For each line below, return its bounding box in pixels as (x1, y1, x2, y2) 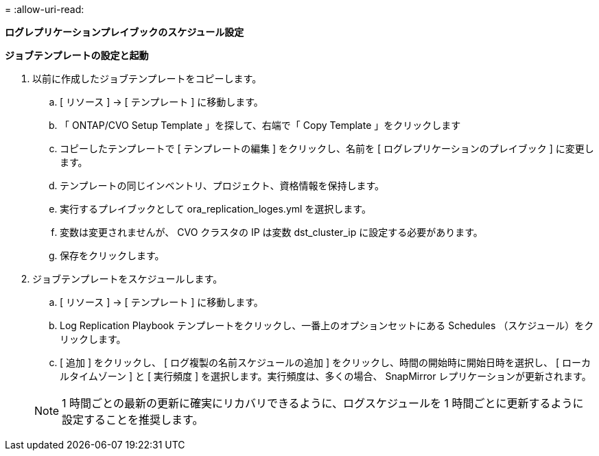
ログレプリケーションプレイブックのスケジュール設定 (5, 26, 244, 38)
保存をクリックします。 (60, 250, 165, 261)
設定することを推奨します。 (62, 413, 204, 427)
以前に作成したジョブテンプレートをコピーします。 (32, 73, 262, 84)
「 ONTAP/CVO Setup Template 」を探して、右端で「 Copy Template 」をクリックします (60, 119, 461, 131)
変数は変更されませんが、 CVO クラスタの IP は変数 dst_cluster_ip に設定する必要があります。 (60, 226, 483, 238)
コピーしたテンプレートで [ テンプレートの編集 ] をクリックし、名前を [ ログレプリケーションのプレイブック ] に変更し (60, 143, 594, 154)
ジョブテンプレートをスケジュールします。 (32, 273, 223, 285)
